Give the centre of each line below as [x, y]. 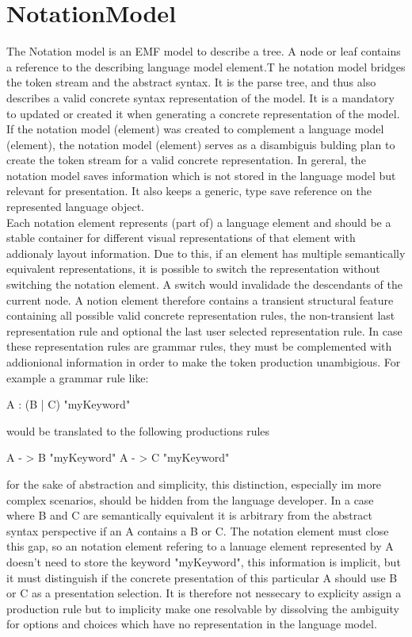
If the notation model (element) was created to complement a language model [195, 129]
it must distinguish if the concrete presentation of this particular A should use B [202, 577]
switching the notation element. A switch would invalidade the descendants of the [205, 284]
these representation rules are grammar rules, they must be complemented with [199, 346]
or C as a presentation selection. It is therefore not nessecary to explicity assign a [204, 593]
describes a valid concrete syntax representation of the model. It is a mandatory [200, 97]
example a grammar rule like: [78, 377]
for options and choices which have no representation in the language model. [192, 624]
